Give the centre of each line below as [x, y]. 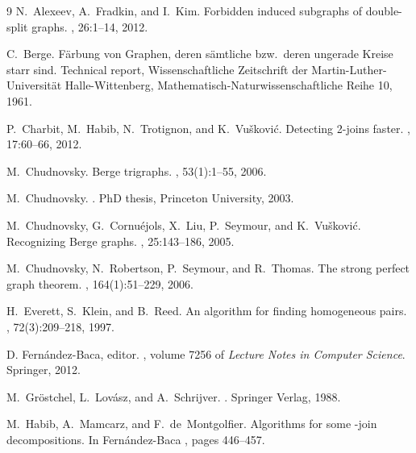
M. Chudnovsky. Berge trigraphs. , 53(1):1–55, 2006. [137, 170]
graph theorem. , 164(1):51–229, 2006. [100, 283]
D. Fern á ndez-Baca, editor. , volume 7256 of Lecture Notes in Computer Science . [206, 353]
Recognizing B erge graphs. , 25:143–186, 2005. [121, 241]
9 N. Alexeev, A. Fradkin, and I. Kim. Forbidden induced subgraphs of [184, 10]
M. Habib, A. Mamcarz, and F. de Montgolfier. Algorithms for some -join [192, 424]
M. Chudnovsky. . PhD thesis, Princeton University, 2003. [150, 198]
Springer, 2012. [44, 370]
